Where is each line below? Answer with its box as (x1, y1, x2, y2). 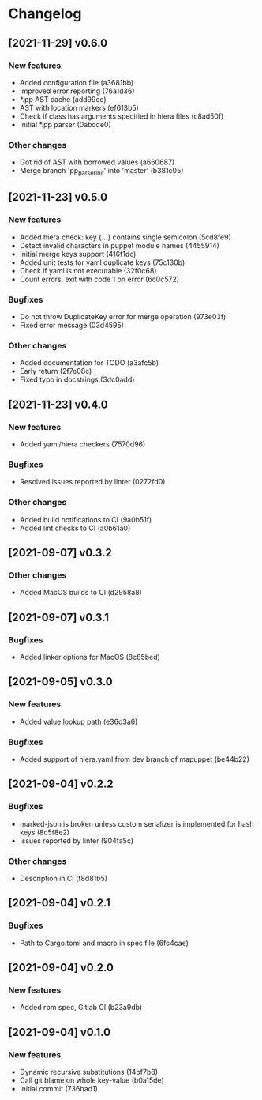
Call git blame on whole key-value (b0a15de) (19, 1076, 164, 1085)
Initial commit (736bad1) (19, 1083, 99, 1093)
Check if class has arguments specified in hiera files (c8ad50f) (19, 111, 224, 121)
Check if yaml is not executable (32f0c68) (19, 266, 157, 275)
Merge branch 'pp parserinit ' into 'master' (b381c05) (19, 166, 184, 177)
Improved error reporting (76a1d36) (19, 86, 136, 96)
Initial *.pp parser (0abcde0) (19, 119, 112, 129)
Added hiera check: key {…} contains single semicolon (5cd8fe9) (19, 232, 231, 242)
